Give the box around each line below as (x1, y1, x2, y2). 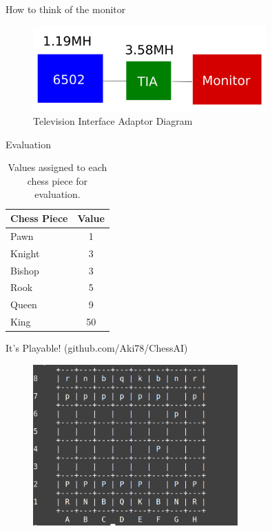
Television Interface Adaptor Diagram (33, 114, 193, 128)
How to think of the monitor (6, 2, 126, 16)
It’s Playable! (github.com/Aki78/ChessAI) (6, 341, 188, 355)
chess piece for (27, 173, 88, 188)
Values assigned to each (8, 160, 107, 174)
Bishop (10, 263, 39, 277)
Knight (10, 246, 40, 260)
